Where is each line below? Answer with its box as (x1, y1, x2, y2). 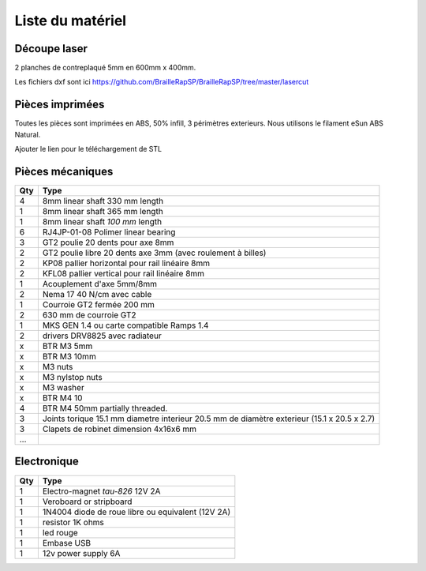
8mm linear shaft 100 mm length (42, 216, 162, 227)
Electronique (14, 455, 79, 468)
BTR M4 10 (42, 393, 83, 404)
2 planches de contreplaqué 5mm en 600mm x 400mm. (14, 63, 196, 73)
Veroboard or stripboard (42, 496, 133, 507)
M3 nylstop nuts (42, 372, 103, 383)
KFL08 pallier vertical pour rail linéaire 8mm (42, 269, 205, 280)
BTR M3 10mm (42, 351, 96, 363)
